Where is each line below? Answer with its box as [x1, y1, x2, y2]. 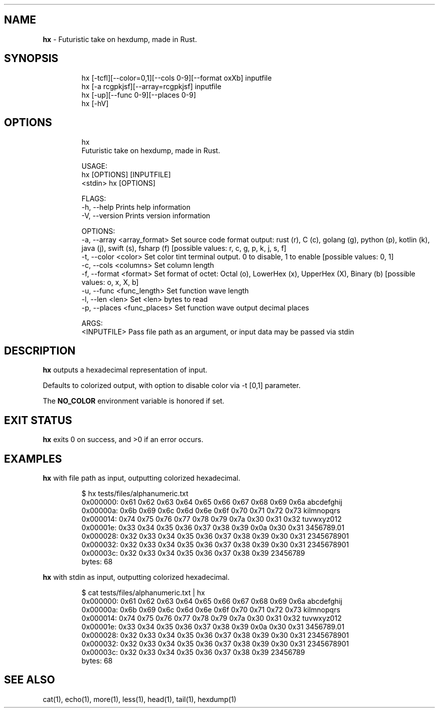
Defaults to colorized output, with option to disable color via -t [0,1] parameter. [43, 381, 301, 390]
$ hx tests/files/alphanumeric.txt [81, 489, 188, 498]
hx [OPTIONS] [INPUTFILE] [81, 170, 171, 179]
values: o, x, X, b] [81, 277, 139, 286]
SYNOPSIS [4, 52, 59, 65]
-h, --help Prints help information [81, 202, 190, 211]
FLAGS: [81, 194, 106, 203]
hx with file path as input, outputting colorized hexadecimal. [43, 474, 241, 483]
